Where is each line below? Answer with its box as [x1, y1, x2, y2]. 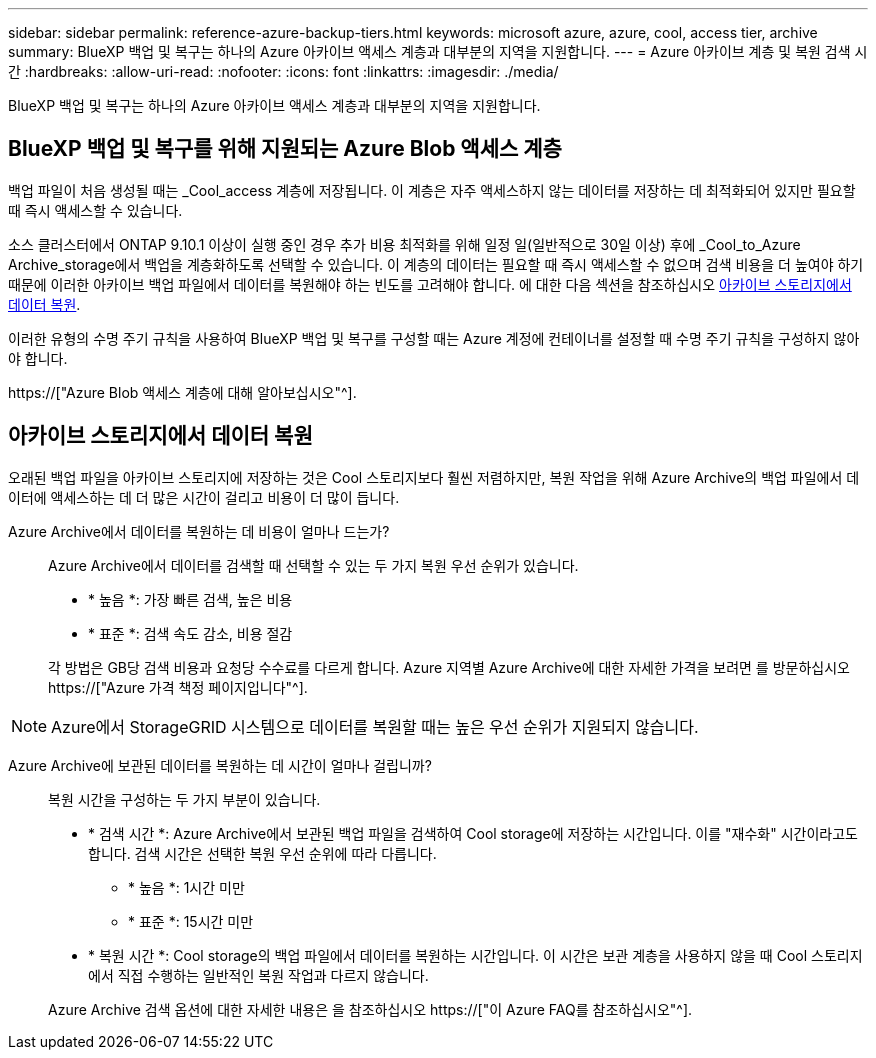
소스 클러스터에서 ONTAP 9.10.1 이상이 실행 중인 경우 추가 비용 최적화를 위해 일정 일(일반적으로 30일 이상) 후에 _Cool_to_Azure [8, 235, 801, 253]
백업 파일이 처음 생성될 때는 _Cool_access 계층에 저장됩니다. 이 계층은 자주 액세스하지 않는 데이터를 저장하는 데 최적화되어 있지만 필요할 [8, 181, 856, 199]
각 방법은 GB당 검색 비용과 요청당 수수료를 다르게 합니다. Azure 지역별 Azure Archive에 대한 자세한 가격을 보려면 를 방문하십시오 [48, 658, 850, 676]
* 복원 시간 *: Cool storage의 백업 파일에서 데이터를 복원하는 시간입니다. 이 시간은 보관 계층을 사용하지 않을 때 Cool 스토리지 [88, 946, 863, 964]
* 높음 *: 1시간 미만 [128, 878, 245, 896]
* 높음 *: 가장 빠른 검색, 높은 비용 [88, 590, 293, 608]
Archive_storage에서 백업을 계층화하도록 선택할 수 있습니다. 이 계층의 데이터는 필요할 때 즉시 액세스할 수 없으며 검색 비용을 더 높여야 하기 [8, 255, 864, 273]
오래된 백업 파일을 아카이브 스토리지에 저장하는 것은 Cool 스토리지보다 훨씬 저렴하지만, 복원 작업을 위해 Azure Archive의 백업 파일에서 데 [8, 468, 860, 486]
